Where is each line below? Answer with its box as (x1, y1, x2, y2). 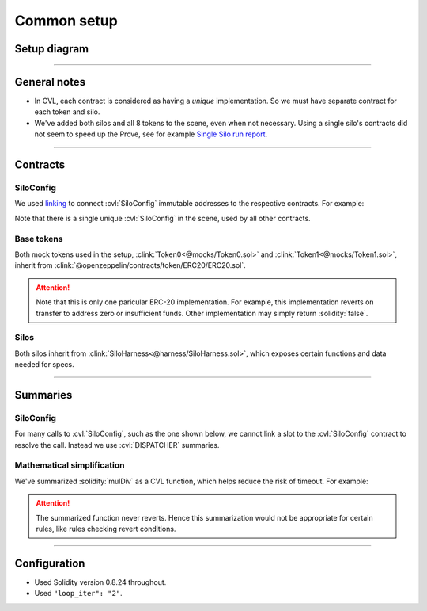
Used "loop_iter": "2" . (34, 589, 123, 598)
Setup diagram (14, 42, 89, 55)
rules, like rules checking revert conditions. (36, 524, 176, 533)
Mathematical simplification (14, 460, 125, 471)
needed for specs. (14, 360, 74, 369)
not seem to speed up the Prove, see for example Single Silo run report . (34, 129, 268, 139)
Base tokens (14, 233, 63, 244)
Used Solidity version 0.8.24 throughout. (34, 577, 167, 586)
